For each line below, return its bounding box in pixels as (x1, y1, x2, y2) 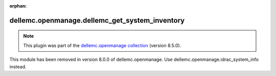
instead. (9, 63, 27, 69)
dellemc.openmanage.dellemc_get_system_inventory (9, 16, 185, 25)
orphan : (9, 3, 27, 9)
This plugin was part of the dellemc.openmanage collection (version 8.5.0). (23, 42, 181, 48)
